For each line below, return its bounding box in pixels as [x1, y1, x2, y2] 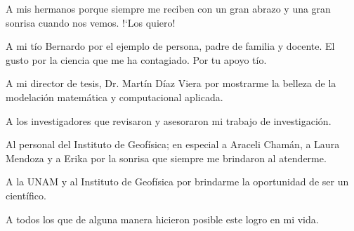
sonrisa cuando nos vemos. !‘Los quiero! [6, 15, 176, 29]
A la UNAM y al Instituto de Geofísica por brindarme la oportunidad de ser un [6, 174, 349, 189]
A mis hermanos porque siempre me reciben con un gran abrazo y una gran [6, 1, 331, 15]
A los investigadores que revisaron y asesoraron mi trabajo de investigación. [6, 113, 332, 128]
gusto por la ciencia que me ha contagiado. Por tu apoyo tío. [6, 52, 267, 67]
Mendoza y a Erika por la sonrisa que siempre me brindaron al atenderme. [6, 150, 327, 165]
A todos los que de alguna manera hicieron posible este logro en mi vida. [6, 211, 319, 226]
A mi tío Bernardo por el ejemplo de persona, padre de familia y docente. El [6, 39, 335, 53]
